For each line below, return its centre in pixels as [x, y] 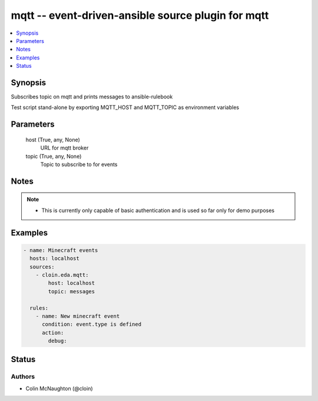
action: [53, 332]
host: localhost [72, 283]
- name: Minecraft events [61, 250]
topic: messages [72, 291]
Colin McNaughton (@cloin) [59, 388]
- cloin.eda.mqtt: [62, 275]
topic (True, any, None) [54, 156]
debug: [57, 341]
